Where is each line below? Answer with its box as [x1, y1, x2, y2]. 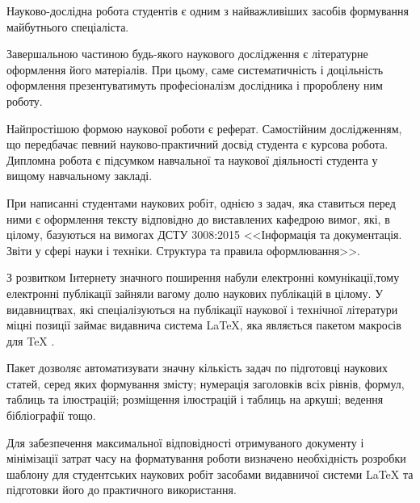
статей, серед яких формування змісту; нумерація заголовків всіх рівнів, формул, [6, 375, 405, 392]
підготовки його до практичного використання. [6, 481, 237, 498]
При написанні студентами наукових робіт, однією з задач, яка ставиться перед [6, 194, 396, 211]
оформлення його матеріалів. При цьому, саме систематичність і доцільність [6, 61, 384, 78]
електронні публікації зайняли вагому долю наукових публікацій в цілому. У [6, 284, 384, 301]
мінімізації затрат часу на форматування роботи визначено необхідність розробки [6, 450, 406, 467]
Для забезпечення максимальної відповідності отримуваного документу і [6, 434, 364, 451]
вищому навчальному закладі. [6, 167, 153, 184]
